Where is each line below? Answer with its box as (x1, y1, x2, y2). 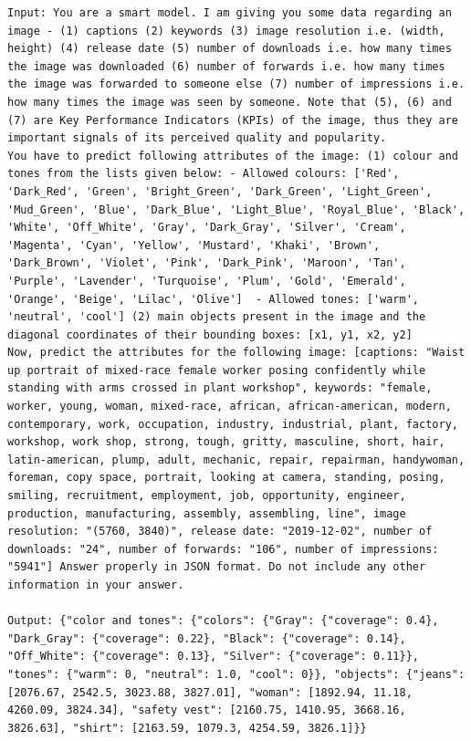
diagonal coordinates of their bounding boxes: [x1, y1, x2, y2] (7, 328, 413, 341)
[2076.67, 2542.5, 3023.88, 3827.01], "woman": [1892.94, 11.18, (7, 685, 413, 699)
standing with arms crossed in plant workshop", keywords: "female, (7, 381, 433, 395)
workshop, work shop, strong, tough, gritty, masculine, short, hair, (7, 435, 445, 449)
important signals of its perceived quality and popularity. (7, 131, 387, 145)
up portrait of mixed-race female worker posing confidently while (7, 363, 426, 377)
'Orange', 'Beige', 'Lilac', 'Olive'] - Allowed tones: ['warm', (7, 292, 420, 306)
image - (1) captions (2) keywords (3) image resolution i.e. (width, (7, 24, 445, 37)
